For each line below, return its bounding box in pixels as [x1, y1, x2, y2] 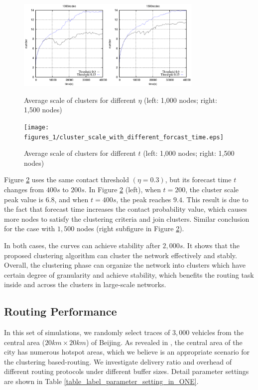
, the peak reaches [116, 194, 171, 204]
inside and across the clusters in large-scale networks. [4, 279, 166, 290]
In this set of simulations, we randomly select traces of [4, 327, 170, 338]
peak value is [4, 194, 44, 204]
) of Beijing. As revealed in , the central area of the [86, 337, 243, 347]
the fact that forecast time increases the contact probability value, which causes [4, 204, 247, 214]
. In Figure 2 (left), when [84, 184, 161, 194]
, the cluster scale [185, 184, 239, 194]
